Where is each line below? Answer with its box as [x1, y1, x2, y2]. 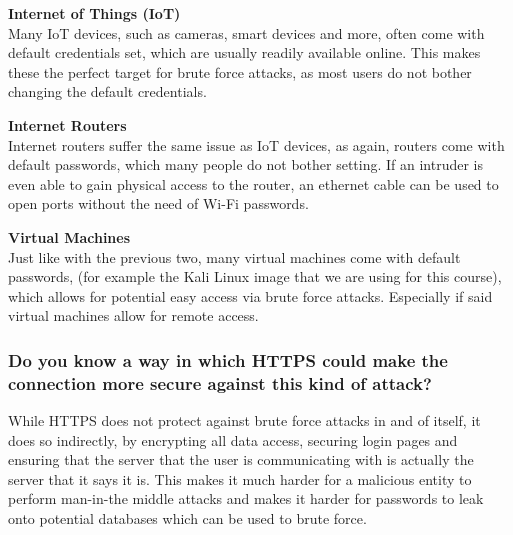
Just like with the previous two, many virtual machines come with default [8, 246, 461, 267]
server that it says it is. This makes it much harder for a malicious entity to [8, 468, 472, 489]
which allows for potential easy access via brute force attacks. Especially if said [8, 285, 493, 306]
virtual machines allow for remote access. [8, 305, 259, 326]
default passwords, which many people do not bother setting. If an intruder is [8, 154, 484, 175]
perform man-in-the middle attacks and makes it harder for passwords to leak [8, 488, 484, 509]
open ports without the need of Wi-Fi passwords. [8, 193, 309, 214]
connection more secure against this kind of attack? [8, 370, 432, 395]
